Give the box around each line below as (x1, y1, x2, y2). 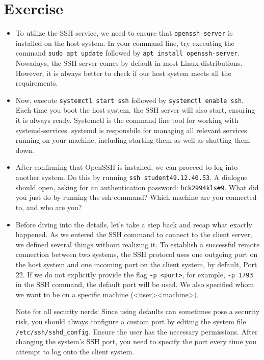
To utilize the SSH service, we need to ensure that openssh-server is (15, 28, 233, 38)
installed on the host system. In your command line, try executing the (15, 37, 234, 48)
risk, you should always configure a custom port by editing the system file (15, 316, 246, 326)
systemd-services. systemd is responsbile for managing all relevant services (15, 124, 247, 135)
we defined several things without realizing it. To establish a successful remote (15, 239, 260, 249)
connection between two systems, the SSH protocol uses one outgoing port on (15, 249, 258, 260)
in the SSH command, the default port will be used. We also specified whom (15, 279, 254, 290)
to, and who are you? (15, 201, 82, 212)
